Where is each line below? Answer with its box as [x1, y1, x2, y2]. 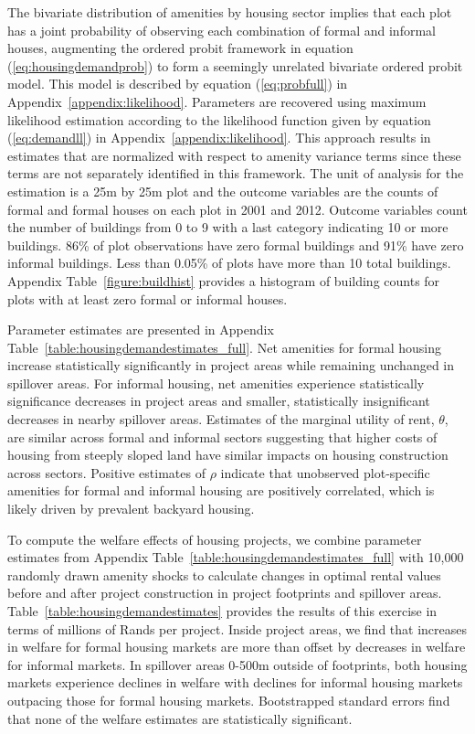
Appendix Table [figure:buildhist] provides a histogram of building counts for [7, 271, 440, 290]
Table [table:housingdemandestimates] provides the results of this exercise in [7, 601, 438, 620]
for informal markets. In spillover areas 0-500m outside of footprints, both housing [7, 654, 468, 674]
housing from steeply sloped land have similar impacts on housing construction [7, 445, 449, 464]
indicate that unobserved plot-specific [220, 463, 430, 482]
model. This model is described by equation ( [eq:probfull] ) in [7, 74, 348, 93]
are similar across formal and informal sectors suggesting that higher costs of [7, 427, 438, 446]
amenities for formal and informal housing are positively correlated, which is [7, 481, 435, 500]
